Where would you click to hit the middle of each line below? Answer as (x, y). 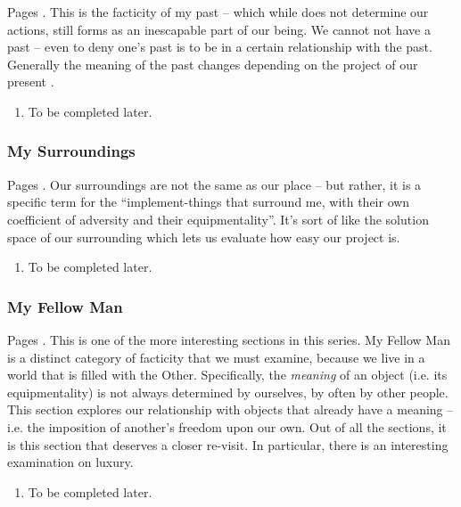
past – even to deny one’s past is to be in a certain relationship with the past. (220, 47)
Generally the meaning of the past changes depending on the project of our (213, 64)
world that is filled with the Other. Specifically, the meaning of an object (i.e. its (227, 375)
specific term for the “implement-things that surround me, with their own (209, 202)
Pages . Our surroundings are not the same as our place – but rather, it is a (214, 184)
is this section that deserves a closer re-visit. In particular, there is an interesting (228, 444)
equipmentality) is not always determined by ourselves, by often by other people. (228, 392)
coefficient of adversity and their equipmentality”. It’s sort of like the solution (218, 219)
